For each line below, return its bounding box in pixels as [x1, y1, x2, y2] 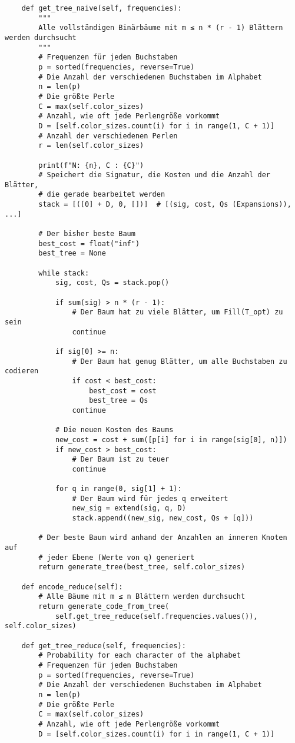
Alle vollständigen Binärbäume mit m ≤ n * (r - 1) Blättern [38, 24, 283, 32]
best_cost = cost [89, 386, 157, 395]
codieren [5, 367, 39, 376]
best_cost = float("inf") [38, 239, 140, 248]
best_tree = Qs [89, 396, 148, 405]
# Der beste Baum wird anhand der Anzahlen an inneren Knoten [38, 533, 287, 542]
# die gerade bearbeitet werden [38, 190, 165, 199]
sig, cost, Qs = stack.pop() [55, 278, 170, 287]
